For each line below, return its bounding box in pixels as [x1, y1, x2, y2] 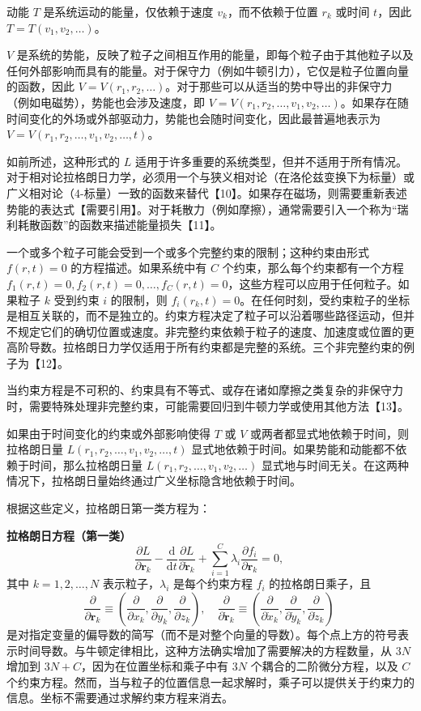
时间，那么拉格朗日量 [28, 456, 142, 473]
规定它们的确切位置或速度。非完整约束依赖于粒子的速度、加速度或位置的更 [17, 322, 415, 339]
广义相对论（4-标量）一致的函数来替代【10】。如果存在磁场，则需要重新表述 [6, 184, 407, 201]
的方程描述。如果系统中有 [70, 259, 207, 276]
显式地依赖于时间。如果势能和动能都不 [191, 441, 396, 458]
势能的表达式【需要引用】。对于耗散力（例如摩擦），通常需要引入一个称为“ [6, 200, 398, 217]
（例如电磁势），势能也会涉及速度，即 [6, 93, 205, 110]
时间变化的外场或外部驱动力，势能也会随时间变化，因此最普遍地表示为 [6, 109, 381, 126]
